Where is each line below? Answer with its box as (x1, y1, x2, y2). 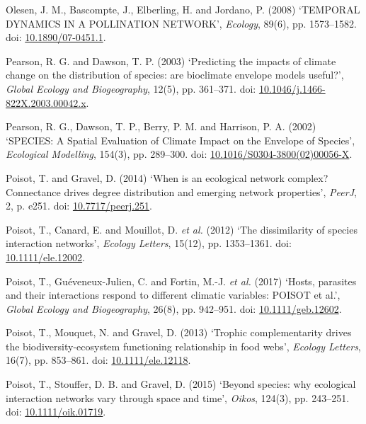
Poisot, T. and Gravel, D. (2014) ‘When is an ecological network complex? (6, 170, 328, 185)
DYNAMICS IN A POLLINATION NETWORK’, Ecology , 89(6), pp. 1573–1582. (6, 16, 357, 30)
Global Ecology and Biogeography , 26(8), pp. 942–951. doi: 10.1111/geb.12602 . (6, 301, 342, 316)
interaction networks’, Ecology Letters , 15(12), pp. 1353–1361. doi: (6, 236, 292, 251)
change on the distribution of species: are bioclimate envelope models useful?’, (6, 67, 344, 82)
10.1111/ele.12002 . (6, 249, 86, 264)
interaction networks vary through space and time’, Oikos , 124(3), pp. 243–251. (6, 390, 350, 405)
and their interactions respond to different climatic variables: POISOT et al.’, (6, 287, 341, 302)
